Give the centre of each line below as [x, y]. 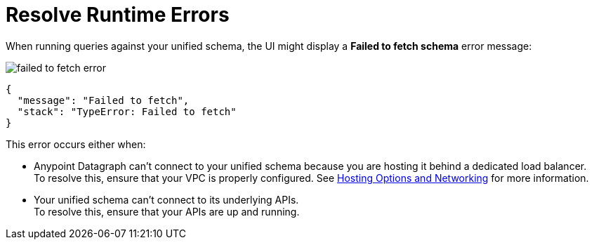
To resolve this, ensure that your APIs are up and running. [167, 211]
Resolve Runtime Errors [118, 15]
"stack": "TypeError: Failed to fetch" [127, 111]
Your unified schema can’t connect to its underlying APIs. [166, 199]
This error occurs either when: [76, 144]
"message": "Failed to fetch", [103, 100]
